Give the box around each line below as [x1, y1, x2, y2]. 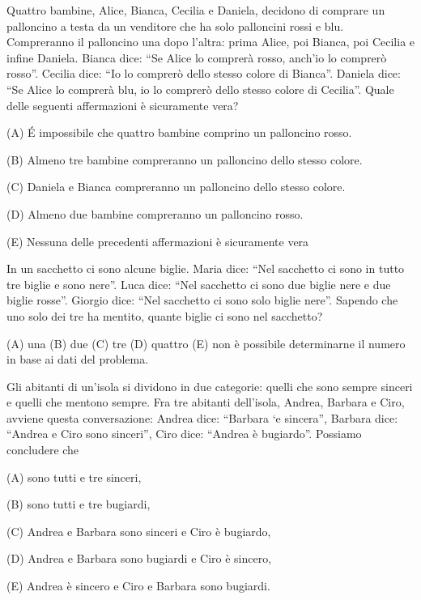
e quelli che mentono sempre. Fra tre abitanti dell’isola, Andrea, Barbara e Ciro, [6, 394, 405, 411]
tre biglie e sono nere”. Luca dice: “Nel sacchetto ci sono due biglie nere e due [6, 275, 391, 292]
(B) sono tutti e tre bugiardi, [6, 496, 151, 513]
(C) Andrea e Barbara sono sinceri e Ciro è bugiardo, [6, 522, 271, 539]
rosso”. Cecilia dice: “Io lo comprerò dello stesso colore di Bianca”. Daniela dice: [6, 65, 401, 82]
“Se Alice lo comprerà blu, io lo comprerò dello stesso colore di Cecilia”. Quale [6, 80, 394, 97]
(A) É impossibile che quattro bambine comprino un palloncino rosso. [6, 124, 352, 141]
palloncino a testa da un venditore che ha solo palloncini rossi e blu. [6, 17, 344, 34]
